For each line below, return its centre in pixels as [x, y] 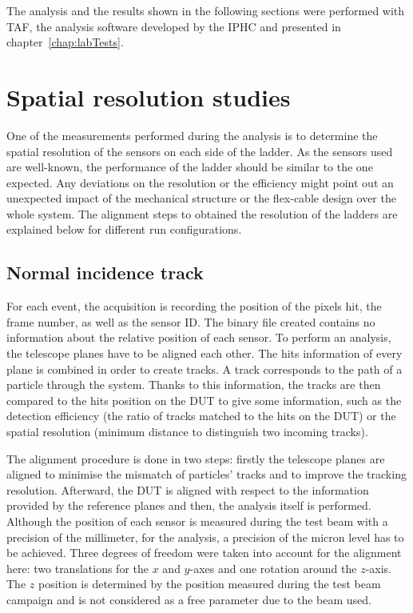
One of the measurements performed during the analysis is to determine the [192, 135]
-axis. [379, 568]
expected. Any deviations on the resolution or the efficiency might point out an [200, 182]
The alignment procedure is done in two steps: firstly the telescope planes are [196, 458]
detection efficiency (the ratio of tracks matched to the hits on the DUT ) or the [201, 416]
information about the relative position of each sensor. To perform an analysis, [199, 337]
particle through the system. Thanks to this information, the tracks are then [194, 385]
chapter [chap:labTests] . [65, 42]
